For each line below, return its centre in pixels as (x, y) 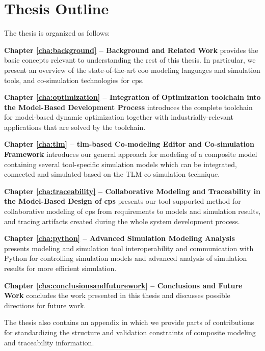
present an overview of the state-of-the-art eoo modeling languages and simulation (132, 70)
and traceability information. (49, 342)
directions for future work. (45, 305)
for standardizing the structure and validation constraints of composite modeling (130, 332)
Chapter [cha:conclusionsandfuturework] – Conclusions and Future (123, 285)
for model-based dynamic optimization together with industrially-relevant (119, 117)
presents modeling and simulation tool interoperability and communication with (129, 248)
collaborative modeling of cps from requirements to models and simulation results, (132, 211)
